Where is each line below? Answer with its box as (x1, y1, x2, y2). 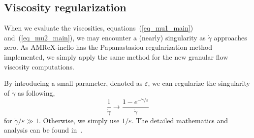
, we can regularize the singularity (148, 78, 250, 88)
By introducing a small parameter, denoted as (4, 78, 143, 88)
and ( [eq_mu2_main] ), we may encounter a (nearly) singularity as (4, 32, 206, 42)
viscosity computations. (4, 61, 74, 71)
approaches (214, 32, 247, 42)
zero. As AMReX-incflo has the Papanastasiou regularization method (4, 42, 213, 52)
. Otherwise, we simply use (38, 115, 120, 125)
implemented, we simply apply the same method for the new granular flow (4, 51, 228, 62)
